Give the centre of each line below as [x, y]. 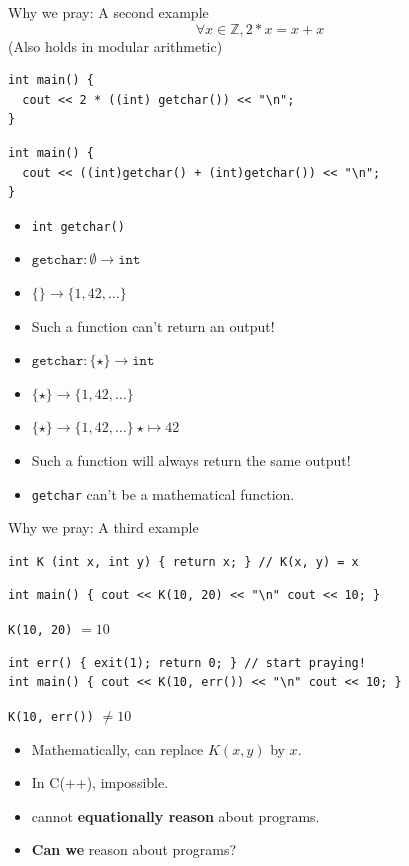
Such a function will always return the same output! [191, 459]
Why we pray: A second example [108, 12]
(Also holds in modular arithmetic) [115, 45]
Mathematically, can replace [117, 748]
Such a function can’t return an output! [153, 325]
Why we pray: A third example [103, 527]
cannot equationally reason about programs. [175, 815]
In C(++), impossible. [100, 782]
